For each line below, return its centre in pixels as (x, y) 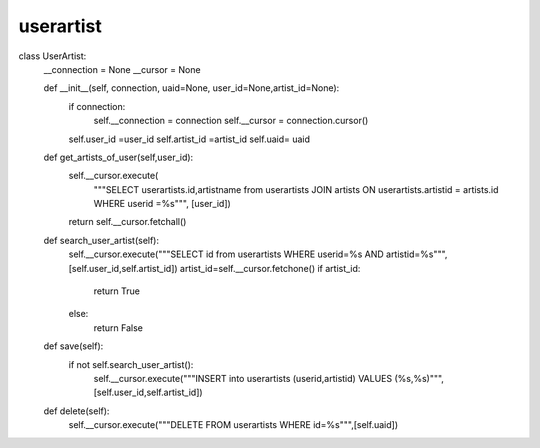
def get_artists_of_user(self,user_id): (118, 157)
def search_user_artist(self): (101, 240)
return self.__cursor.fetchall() (127, 222)
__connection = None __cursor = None (122, 69)
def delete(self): (76, 411)
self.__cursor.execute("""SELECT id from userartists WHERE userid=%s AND (226, 254)
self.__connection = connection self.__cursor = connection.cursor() (231, 121)
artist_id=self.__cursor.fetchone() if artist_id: (270, 268)
